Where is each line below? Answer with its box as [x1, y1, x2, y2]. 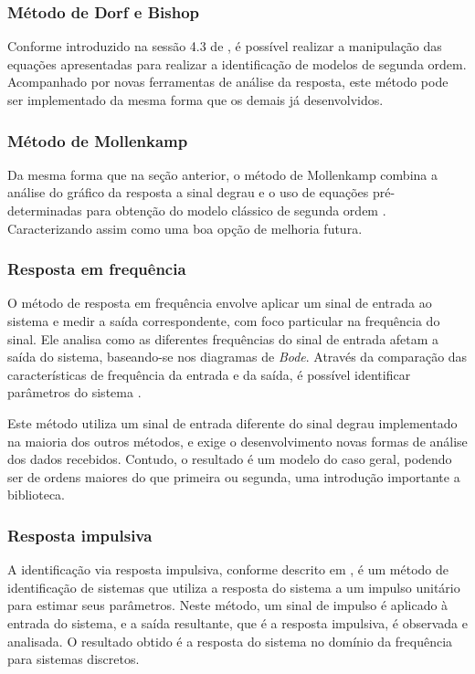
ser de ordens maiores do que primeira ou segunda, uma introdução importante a [7, 467, 460, 486]
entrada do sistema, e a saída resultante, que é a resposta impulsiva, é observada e [7, 613, 468, 632]
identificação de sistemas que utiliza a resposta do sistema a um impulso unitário [7, 577, 460, 596]
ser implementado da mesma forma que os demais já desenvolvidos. [7, 90, 384, 109]
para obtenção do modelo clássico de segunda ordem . [86, 201, 386, 219]
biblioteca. [7, 485, 66, 504]
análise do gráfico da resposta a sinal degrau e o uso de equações [7, 183, 369, 202]
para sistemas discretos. [7, 649, 140, 669]
